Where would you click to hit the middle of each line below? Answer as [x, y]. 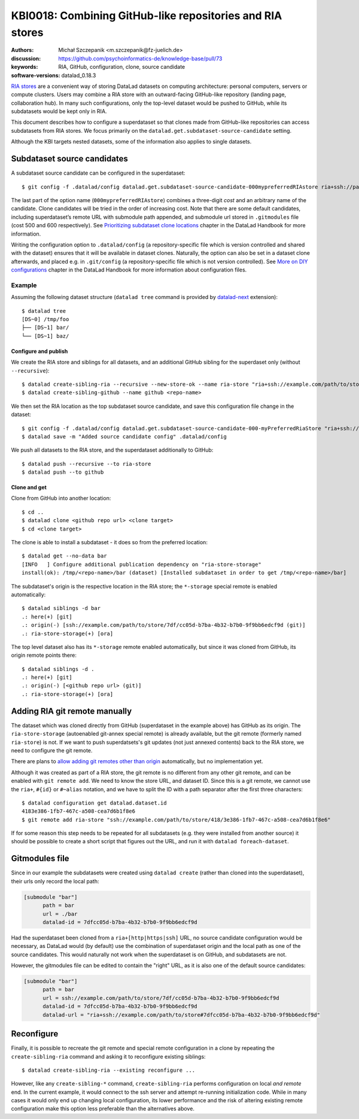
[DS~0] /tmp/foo [45, 319]
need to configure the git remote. [52, 750]
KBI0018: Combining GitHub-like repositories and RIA [147, 16]
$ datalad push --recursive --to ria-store [86, 464]
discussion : [26, 58]
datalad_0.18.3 [79, 75]
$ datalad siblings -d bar [61, 608]
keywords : [25, 67]
